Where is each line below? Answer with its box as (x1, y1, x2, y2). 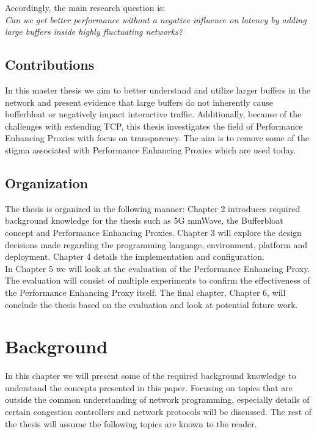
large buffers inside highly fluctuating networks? (5, 25, 183, 38)
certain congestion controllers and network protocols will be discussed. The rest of (5, 405, 312, 417)
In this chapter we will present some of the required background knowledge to (5, 369, 296, 382)
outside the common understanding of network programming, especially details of (5, 393, 310, 406)
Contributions (5, 55, 95, 74)
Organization (5, 173, 89, 192)
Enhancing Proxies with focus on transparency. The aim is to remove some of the (5, 131, 309, 144)
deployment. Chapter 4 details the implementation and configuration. (5, 250, 264, 263)
